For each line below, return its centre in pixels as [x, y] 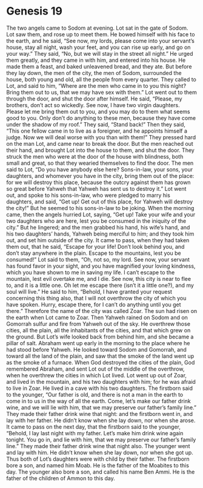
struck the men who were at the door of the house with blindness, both [95, 156]
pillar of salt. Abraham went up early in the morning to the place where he [98, 343]
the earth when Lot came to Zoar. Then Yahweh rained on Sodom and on [97, 317]
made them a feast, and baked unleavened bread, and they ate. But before [99, 66]
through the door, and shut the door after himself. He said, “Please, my [95, 99]
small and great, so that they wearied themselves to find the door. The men [100, 163]
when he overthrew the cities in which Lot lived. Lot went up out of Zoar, [96, 375]
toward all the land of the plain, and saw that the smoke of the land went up [100, 356]
